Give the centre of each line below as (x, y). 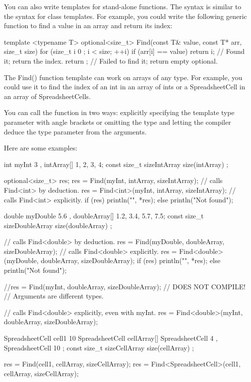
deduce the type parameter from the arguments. (75, 131)
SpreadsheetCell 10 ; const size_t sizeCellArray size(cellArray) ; (99, 347)
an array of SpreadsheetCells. (47, 96)
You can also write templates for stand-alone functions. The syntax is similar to (123, 6)
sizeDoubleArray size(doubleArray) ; (58, 225)
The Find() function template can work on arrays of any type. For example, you (123, 77)
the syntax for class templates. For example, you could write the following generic (125, 16)
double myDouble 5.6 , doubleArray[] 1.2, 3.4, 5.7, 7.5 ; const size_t (104, 216)
